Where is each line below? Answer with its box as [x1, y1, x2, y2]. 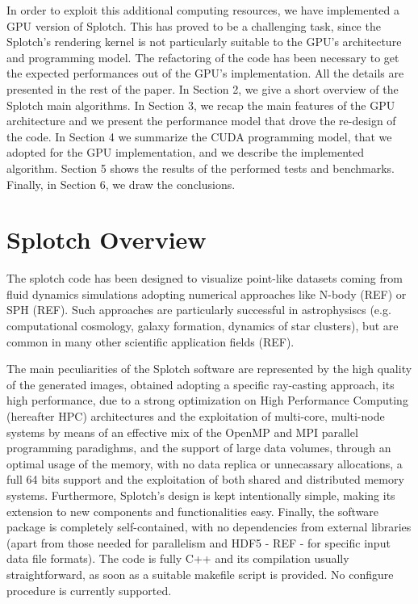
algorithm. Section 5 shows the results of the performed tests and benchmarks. [6, 159, 395, 176]
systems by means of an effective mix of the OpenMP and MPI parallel [6, 423, 358, 440]
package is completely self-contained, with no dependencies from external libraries [6, 518, 412, 535]
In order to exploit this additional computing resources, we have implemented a [6, 2, 399, 18]
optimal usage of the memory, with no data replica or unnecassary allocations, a [6, 455, 403, 472]
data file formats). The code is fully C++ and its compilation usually [6, 550, 349, 567]
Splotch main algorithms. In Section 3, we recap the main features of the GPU [6, 96, 395, 113]
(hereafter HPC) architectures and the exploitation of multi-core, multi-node [6, 408, 385, 424]
